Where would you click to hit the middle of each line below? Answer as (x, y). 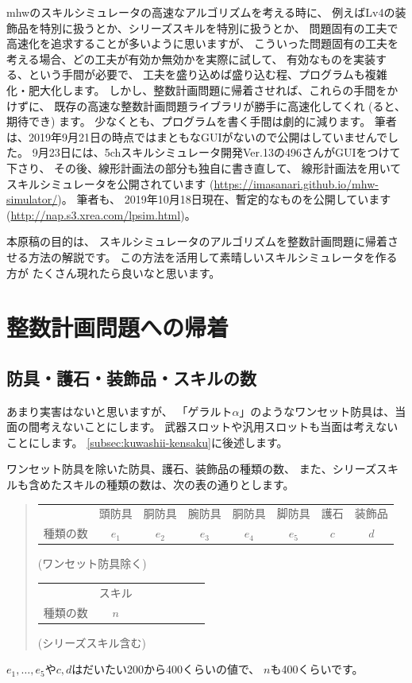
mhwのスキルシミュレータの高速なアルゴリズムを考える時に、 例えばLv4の (201, 12)
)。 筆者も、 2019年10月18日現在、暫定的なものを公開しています (224, 199)
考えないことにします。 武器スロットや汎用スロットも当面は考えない (219, 427)
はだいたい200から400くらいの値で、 (166, 669)
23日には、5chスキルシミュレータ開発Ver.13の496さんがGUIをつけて (225, 152)
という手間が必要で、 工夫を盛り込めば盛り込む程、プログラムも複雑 (208, 74)
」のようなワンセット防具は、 (317, 411)
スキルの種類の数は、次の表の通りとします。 (178, 485)
